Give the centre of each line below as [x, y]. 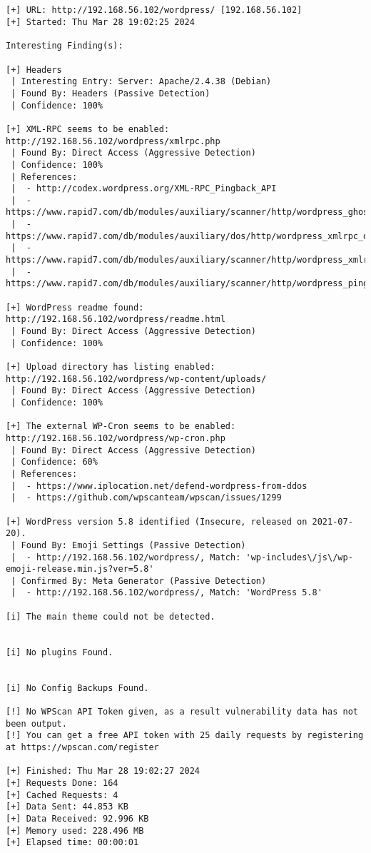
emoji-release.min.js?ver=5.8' [80, 569]
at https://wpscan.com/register [82, 747]
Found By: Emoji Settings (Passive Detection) [133, 545]
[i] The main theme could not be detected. [111, 616]
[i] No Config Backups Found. [77, 688]
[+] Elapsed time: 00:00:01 [72, 843]
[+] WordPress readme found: [75, 307]
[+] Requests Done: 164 [62, 783]
